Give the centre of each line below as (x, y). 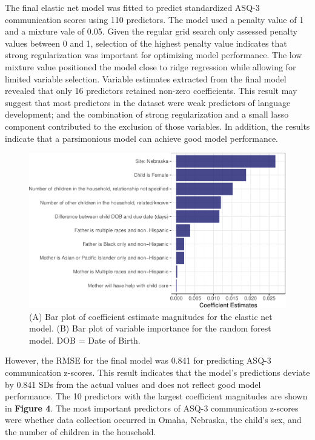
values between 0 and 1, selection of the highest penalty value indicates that (146, 43)
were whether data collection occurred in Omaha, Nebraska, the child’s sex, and (153, 420)
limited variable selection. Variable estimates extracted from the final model (146, 78)
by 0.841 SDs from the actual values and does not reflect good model (133, 384)
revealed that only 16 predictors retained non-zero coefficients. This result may (151, 91)
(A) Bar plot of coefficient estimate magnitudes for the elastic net (151, 316)
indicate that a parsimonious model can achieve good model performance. (141, 138)
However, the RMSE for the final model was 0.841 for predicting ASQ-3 (138, 360)
